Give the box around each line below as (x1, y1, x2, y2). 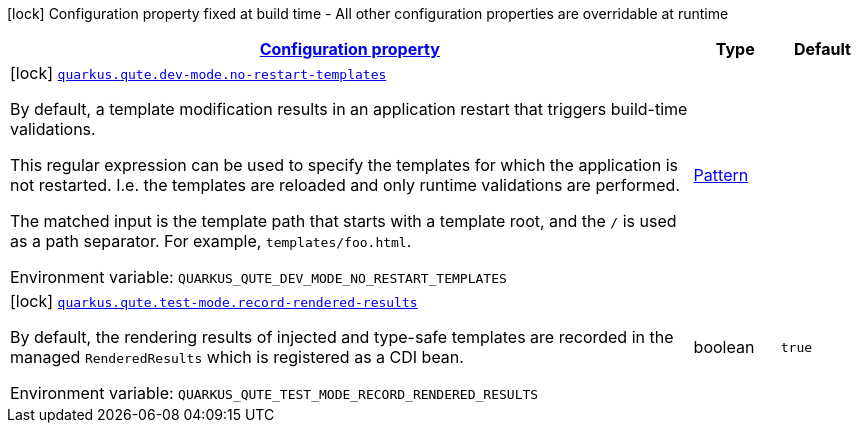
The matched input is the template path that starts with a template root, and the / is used (10, 211, 677, 231)
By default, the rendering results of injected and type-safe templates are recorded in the (10, 327, 674, 347)
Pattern (693, 165, 749, 185)
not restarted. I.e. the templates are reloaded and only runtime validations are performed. (10, 175, 680, 195)
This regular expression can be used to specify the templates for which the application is (10, 155, 678, 175)
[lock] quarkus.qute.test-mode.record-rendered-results (10, 291, 418, 311)
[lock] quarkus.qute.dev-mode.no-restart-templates (10, 63, 387, 83)
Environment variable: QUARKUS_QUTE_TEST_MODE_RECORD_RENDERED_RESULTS (10, 383, 539, 403)
